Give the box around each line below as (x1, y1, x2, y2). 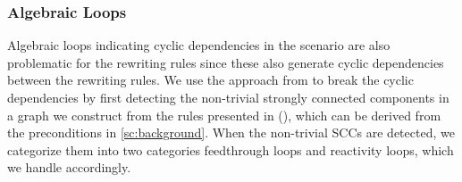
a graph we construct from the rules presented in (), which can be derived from (7, 105, 441, 124)
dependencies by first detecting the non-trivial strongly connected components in (7, 88, 449, 106)
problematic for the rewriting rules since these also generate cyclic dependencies (7, 53, 444, 71)
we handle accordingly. (7, 158, 131, 177)
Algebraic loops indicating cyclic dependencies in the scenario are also (7, 36, 391, 54)
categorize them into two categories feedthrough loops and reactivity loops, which (7, 140, 454, 159)
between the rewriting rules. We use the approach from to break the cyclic (7, 70, 414, 89)
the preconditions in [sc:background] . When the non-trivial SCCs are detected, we (7, 123, 455, 142)
